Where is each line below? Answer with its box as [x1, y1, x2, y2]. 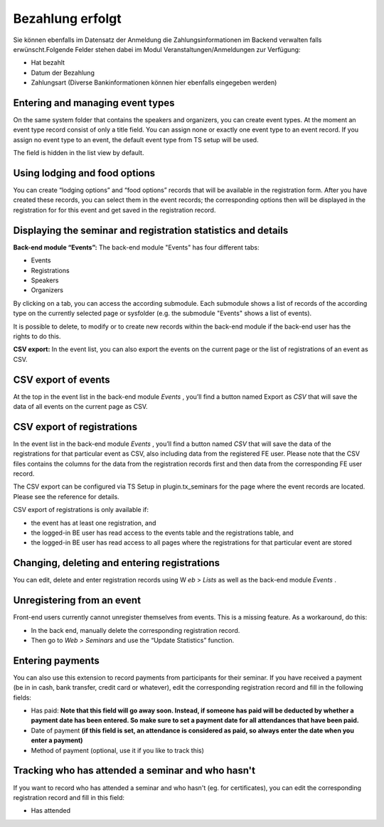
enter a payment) [31, 736, 83, 745]
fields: [13, 693, 32, 702]
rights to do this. [13, 331, 61, 341]
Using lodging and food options [13, 167, 156, 179]
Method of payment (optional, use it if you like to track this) [31, 746, 204, 754]
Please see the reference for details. [13, 492, 120, 501]
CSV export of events [13, 373, 110, 385]
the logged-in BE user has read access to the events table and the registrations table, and [31, 528, 294, 537]
